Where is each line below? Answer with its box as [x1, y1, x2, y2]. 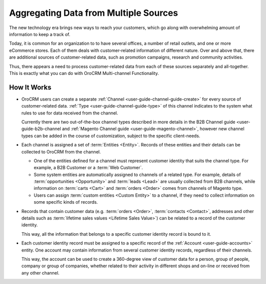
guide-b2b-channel [21, 126, 61, 132]
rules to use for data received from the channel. [21, 110, 118, 116]
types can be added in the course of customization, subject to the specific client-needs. [21, 133, 200, 139]
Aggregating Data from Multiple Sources [9, 7, 178, 18]
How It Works [9, 83, 52, 91]
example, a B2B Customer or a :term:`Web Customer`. [33, 165, 143, 171]
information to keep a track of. [9, 31, 70, 37]
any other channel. [21, 270, 60, 276]
